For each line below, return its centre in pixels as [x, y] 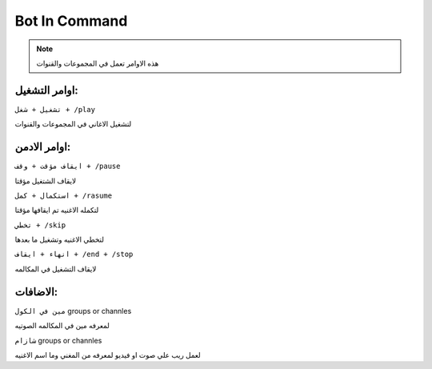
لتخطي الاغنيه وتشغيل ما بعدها [59, 239]
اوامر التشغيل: [47, 90]
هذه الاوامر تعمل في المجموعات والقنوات [98, 63]
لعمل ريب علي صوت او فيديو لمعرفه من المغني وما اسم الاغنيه [108, 355]
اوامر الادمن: [43, 147]
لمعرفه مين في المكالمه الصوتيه [62, 326]
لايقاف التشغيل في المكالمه [56, 269]
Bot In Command [71, 21]
